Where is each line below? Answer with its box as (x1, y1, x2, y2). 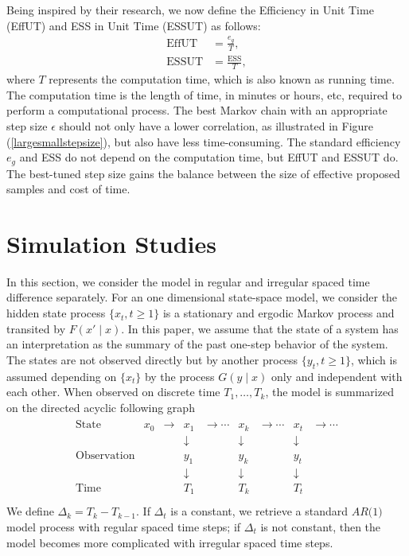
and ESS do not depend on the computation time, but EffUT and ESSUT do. (19, 149, 399, 165)
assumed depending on (6, 367, 117, 384)
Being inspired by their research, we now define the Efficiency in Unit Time (6, 2, 374, 17)
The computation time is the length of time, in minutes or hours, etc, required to (6, 86, 402, 103)
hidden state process (6, 305, 106, 321)
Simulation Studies (6, 227, 216, 259)
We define (6, 503, 54, 519)
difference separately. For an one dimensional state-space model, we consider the (6, 289, 398, 305)
